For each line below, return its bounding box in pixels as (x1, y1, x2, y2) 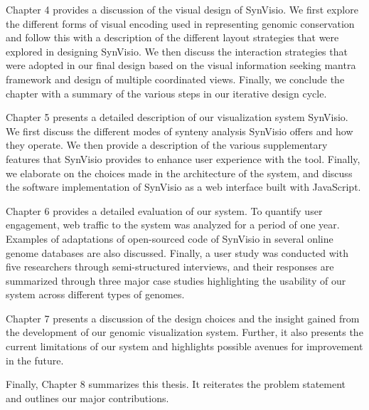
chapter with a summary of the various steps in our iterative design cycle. (6, 85, 327, 100)
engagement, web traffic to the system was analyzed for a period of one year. (6, 217, 340, 232)
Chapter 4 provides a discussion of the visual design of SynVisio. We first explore (6, 2, 358, 16)
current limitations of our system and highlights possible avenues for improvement (6, 339, 363, 354)
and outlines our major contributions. (6, 390, 169, 405)
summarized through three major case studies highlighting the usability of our (6, 273, 346, 288)
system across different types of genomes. (6, 287, 185, 302)
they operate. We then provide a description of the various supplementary (6, 137, 328, 152)
